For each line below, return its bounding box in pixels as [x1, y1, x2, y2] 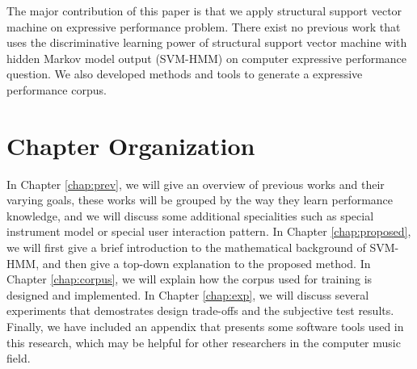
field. [6, 350, 31, 367]
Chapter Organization [6, 128, 255, 161]
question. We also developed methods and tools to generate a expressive [6, 65, 363, 82]
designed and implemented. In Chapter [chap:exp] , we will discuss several [6, 286, 369, 303]
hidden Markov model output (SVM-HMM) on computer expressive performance [6, 49, 407, 66]
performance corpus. [6, 81, 107, 98]
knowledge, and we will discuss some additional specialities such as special [6, 207, 374, 224]
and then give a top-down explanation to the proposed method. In [42, 254, 371, 271]
